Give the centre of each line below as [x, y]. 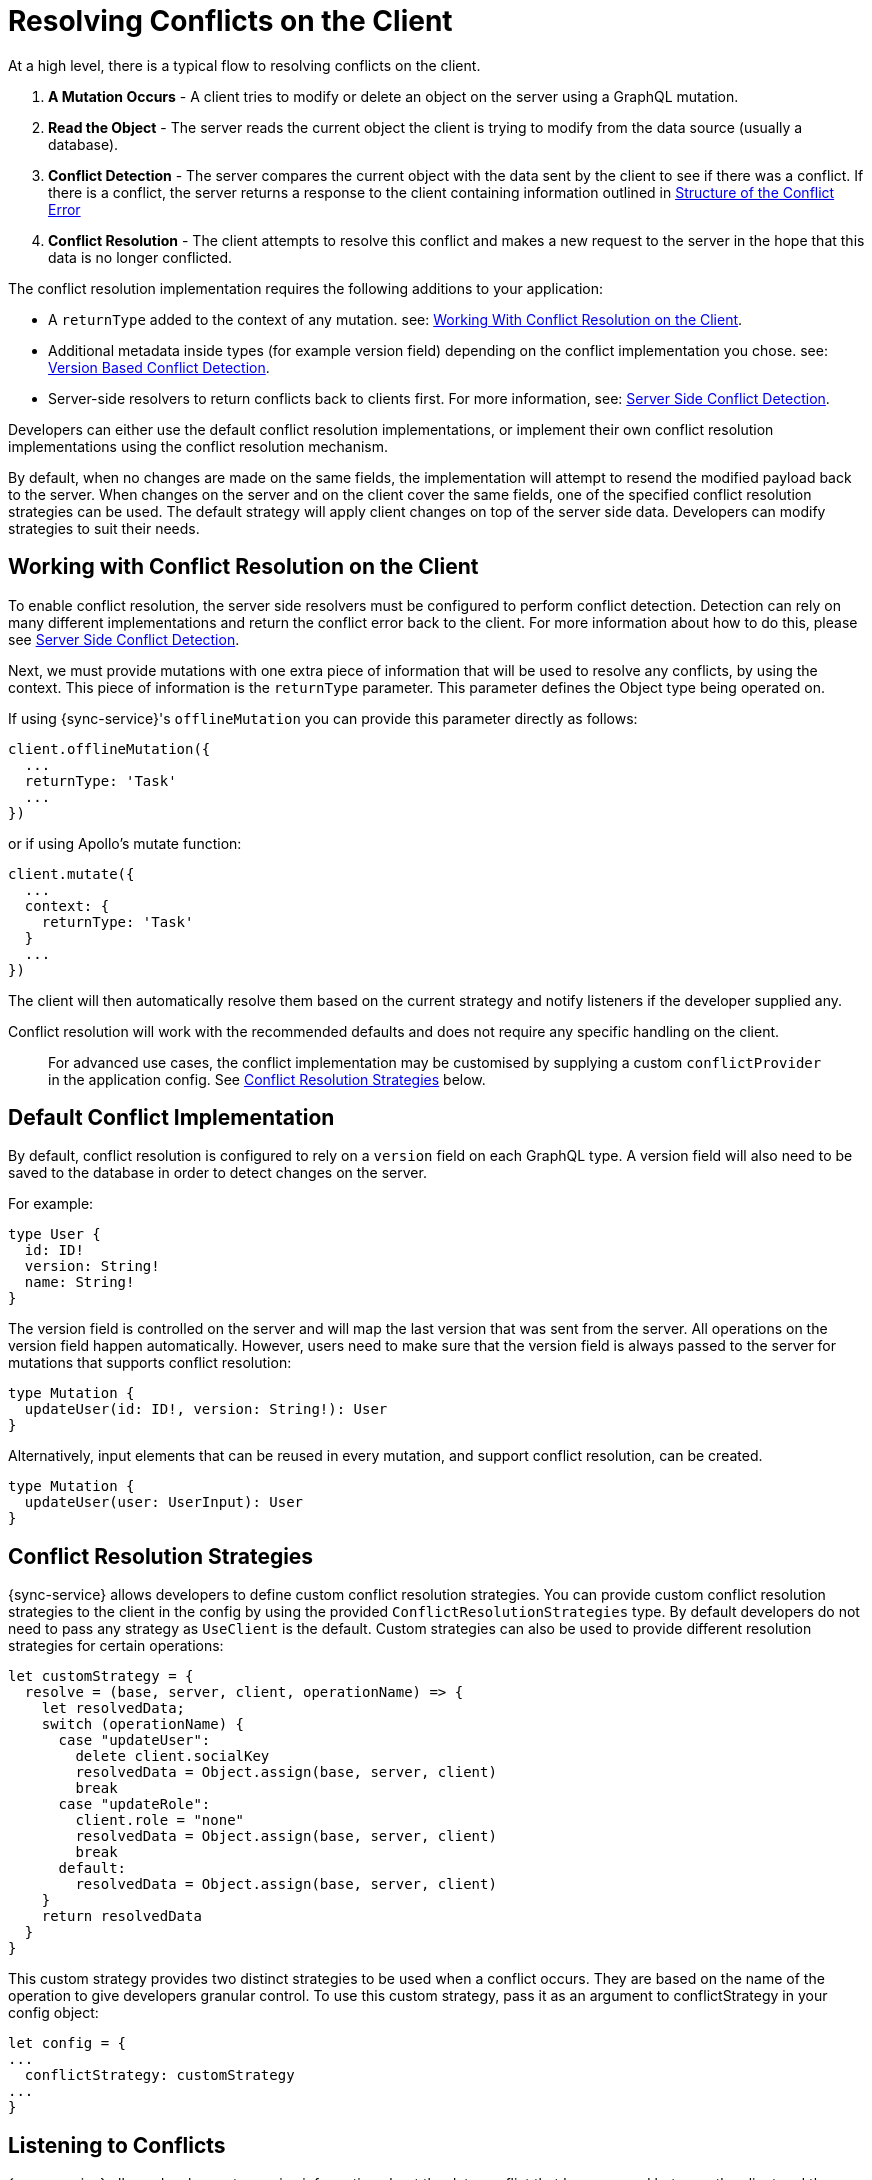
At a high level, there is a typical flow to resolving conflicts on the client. [244, 65]
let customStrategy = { [101, 1676]
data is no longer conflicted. [140, 257]
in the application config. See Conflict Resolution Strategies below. [267, 1079]
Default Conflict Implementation [171, 1118]
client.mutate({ [71, 873]
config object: [53, 2013]
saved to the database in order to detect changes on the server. [217, 1173]
